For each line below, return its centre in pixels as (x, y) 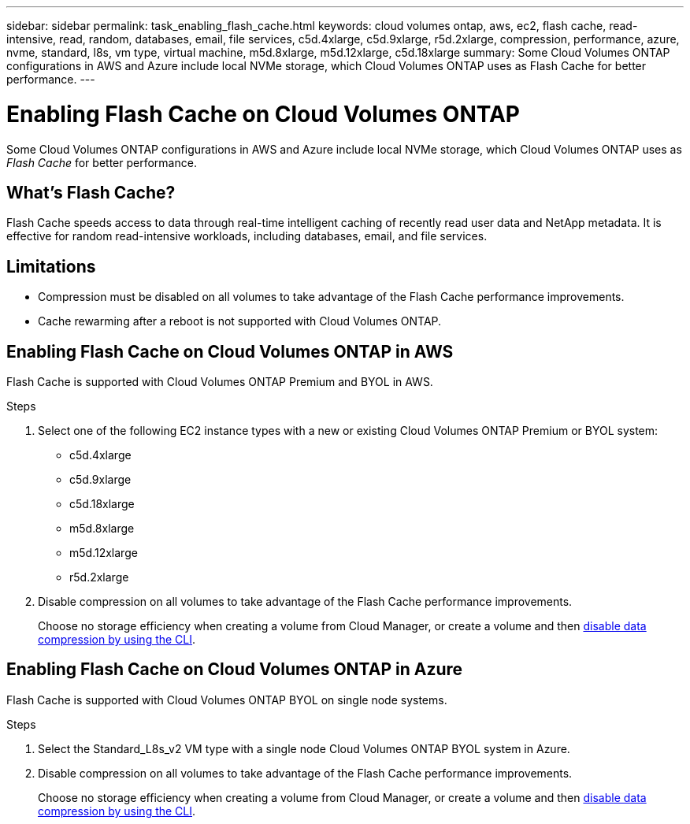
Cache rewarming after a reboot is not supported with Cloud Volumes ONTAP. (240, 321)
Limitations (51, 266)
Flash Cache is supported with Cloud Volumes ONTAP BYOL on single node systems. (227, 700)
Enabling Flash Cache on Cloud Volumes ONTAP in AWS (230, 351)
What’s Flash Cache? (91, 192)
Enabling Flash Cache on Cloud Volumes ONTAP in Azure (235, 670)
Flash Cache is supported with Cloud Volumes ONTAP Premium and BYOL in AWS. (220, 382)
